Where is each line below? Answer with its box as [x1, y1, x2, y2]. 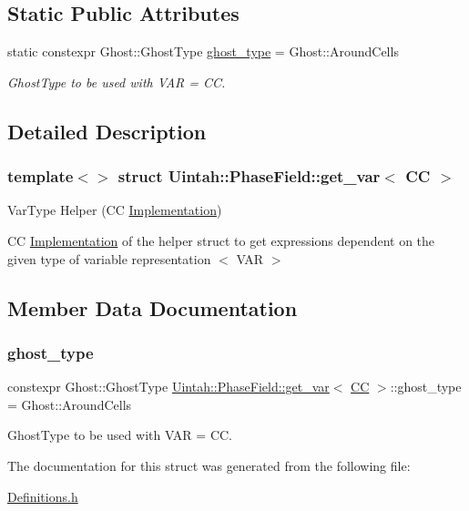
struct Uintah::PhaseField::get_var [117, 165, 381, 188]
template [7, 165, 74, 188]
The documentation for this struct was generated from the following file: [7, 455, 411, 475]
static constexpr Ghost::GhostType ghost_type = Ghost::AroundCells [7, 42, 399, 61]
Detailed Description [7, 117, 207, 145]
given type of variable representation [7, 249, 211, 268]
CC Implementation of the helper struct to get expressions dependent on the [7, 230, 435, 250]
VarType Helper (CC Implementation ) [7, 200, 222, 220]
